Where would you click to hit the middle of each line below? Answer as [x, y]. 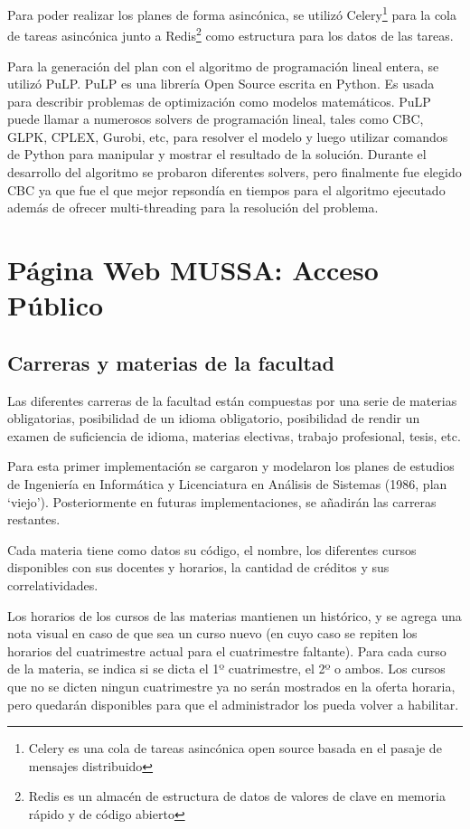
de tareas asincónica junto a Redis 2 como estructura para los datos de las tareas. [230, 34]
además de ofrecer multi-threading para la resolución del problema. [193, 207]
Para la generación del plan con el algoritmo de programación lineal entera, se [223, 66]
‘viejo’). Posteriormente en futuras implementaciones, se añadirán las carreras [222, 501]
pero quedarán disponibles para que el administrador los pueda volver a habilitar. [233, 704]
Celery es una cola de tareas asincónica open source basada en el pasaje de [235, 748]
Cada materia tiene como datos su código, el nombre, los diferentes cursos [212, 549]
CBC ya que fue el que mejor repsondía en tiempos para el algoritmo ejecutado [226, 189]
